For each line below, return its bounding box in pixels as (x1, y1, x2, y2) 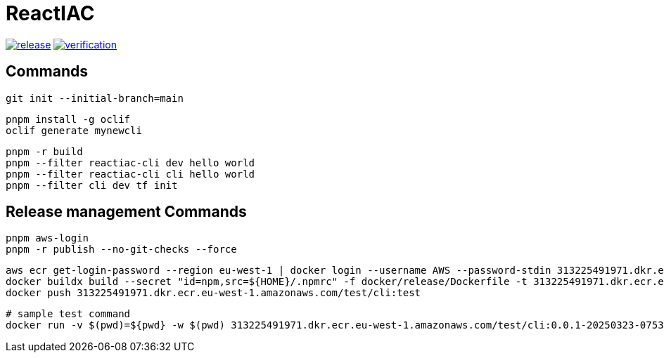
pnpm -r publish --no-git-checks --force (6, 244, 237, 256)
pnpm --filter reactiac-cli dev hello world (6, 157, 255, 168)
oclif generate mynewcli (6, 124, 142, 136)
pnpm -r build (6, 145, 83, 157)
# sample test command (6, 308, 131, 320)
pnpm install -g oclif (6, 113, 131, 125)
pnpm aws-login (6, 232, 89, 244)
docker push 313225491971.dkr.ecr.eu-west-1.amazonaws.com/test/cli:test (6, 287, 421, 299)
